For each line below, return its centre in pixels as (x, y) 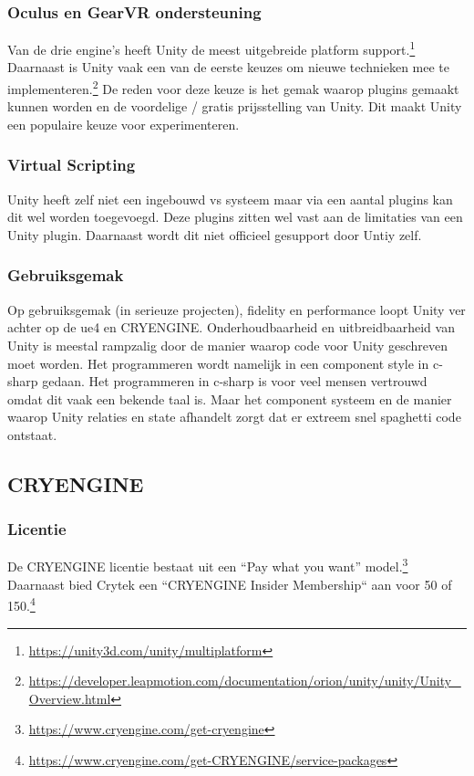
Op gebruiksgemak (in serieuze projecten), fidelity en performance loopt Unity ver (237, 309)
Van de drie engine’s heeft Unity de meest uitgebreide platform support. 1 (211, 48)
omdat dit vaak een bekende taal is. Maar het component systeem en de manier (230, 398)
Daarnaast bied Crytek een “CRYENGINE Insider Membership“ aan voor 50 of (230, 584)
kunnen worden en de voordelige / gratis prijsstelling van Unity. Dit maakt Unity (235, 106)
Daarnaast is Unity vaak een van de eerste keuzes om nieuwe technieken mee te (229, 67)
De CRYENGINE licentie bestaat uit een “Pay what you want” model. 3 (208, 565)
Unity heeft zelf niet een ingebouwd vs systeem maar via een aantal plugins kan (230, 199)
